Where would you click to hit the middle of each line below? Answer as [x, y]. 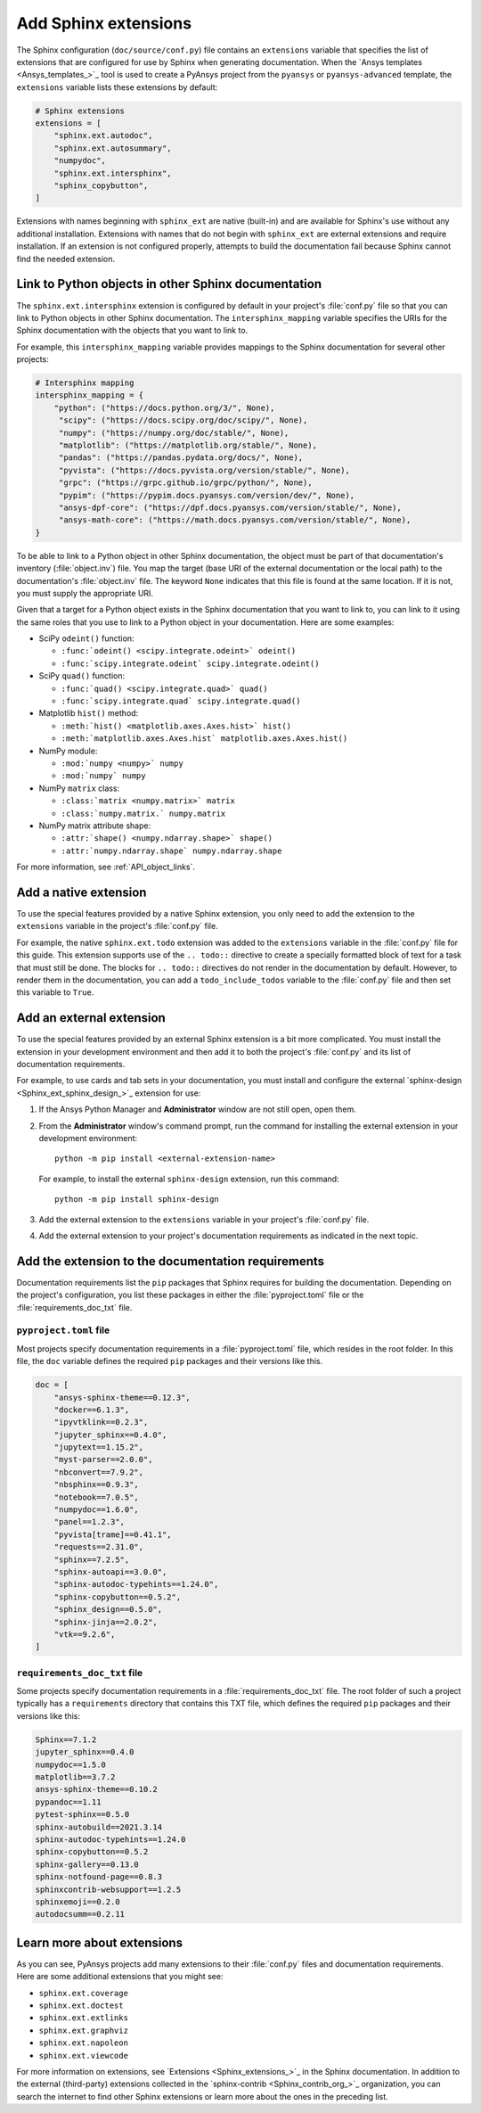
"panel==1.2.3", [89, 1522]
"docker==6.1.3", [92, 1410]
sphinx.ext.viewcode [84, 2055]
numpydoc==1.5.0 [71, 1764]
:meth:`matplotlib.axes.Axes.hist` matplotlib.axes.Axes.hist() [204, 739]
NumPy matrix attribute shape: [95, 826]
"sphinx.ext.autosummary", [113, 148]
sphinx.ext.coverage [84, 1993]
